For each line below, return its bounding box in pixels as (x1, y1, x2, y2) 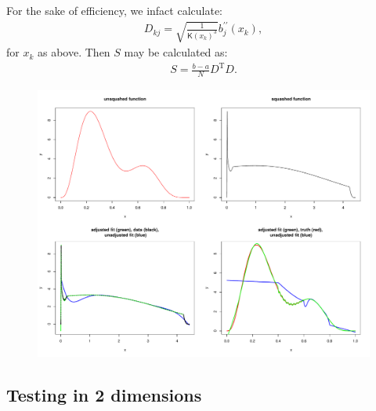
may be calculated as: (124, 44, 228, 60)
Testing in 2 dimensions (6, 383, 202, 407)
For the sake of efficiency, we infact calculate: (6, 2, 222, 18)
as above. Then (38, 44, 110, 60)
